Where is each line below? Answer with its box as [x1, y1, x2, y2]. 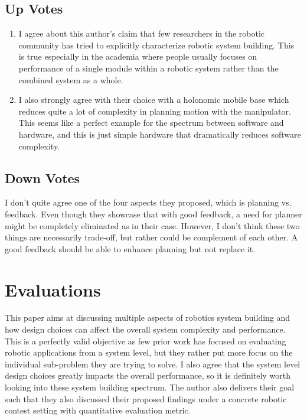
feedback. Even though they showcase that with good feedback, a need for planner [5, 207, 302, 220]
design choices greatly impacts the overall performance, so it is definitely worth [5, 369, 290, 382]
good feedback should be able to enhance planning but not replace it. [5, 242, 256, 255]
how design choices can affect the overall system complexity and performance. [5, 323, 286, 336]
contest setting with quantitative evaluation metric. [5, 404, 191, 416]
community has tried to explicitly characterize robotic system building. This [18, 38, 295, 51]
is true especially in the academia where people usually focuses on [18, 50, 257, 63]
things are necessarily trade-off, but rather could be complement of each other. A [5, 231, 298, 243]
